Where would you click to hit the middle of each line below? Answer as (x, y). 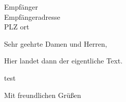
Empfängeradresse (32, 16)
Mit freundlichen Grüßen (43, 95)
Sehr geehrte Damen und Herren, (56, 43)
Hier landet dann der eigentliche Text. (64, 61)
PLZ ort (17, 27)
